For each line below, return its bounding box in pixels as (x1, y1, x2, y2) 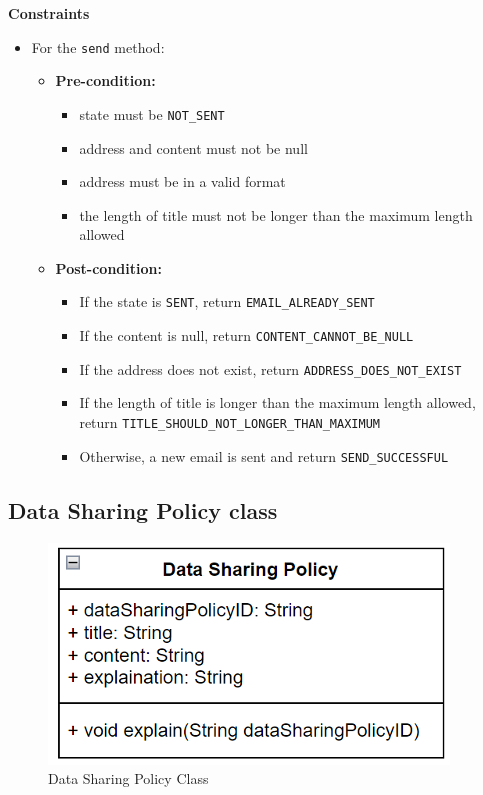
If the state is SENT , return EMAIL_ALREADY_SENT (79, 291, 375, 312)
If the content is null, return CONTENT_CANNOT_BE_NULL (79, 325, 414, 346)
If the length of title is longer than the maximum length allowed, (79, 392, 476, 413)
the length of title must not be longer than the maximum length (79, 204, 473, 225)
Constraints (8, 3, 90, 23)
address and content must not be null (79, 137, 308, 158)
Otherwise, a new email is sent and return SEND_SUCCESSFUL (79, 445, 449, 466)
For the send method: (31, 36, 165, 57)
